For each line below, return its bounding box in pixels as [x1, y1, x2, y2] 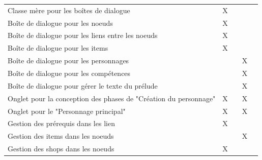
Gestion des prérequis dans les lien [8, 118, 115, 129]
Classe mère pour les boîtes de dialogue [8, 5, 130, 15]
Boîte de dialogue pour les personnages [8, 55, 129, 66]
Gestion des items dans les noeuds [8, 131, 114, 141]
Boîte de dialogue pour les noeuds [8, 17, 113, 28]
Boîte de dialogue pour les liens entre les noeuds [8, 30, 158, 41]
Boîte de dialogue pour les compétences [8, 67, 131, 78]
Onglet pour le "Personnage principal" [8, 105, 126, 116]
